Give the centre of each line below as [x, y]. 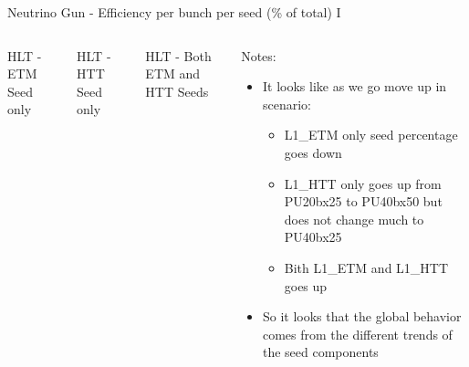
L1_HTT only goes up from [363, 183]
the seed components [320, 352]
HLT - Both [178, 55]
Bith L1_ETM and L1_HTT [366, 267]
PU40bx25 [313, 237]
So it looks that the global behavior [362, 316]
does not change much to [354, 219]
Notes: [259, 55]
